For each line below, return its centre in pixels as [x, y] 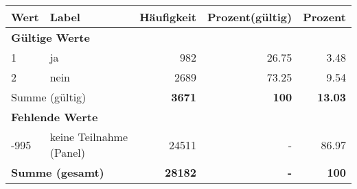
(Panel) [68, 152]
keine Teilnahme [89, 137]
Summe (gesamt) [58, 172]
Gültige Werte [50, 37]
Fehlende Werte [55, 117]
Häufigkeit [168, 17]
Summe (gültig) [49, 97]
